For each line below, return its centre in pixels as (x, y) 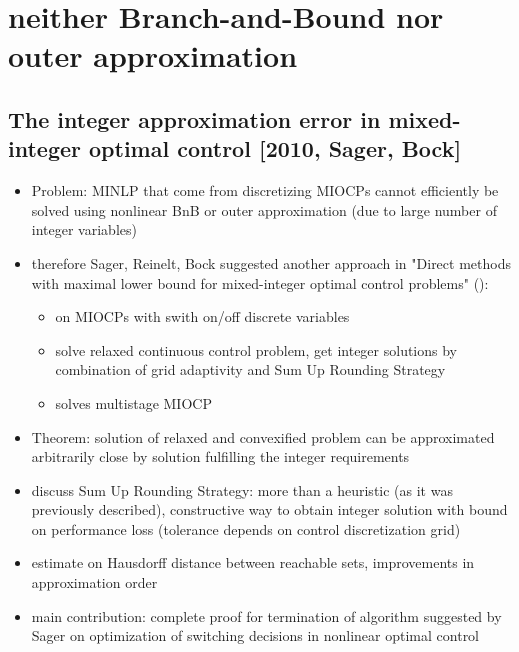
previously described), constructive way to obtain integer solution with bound (269, 509)
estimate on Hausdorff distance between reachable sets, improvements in (253, 562)
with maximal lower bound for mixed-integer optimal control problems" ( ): (260, 282)
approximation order (94, 582)
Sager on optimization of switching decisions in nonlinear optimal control (255, 635)
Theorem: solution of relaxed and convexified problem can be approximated (263, 436)
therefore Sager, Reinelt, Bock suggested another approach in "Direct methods (271, 262)
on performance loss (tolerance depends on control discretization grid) (246, 528)
